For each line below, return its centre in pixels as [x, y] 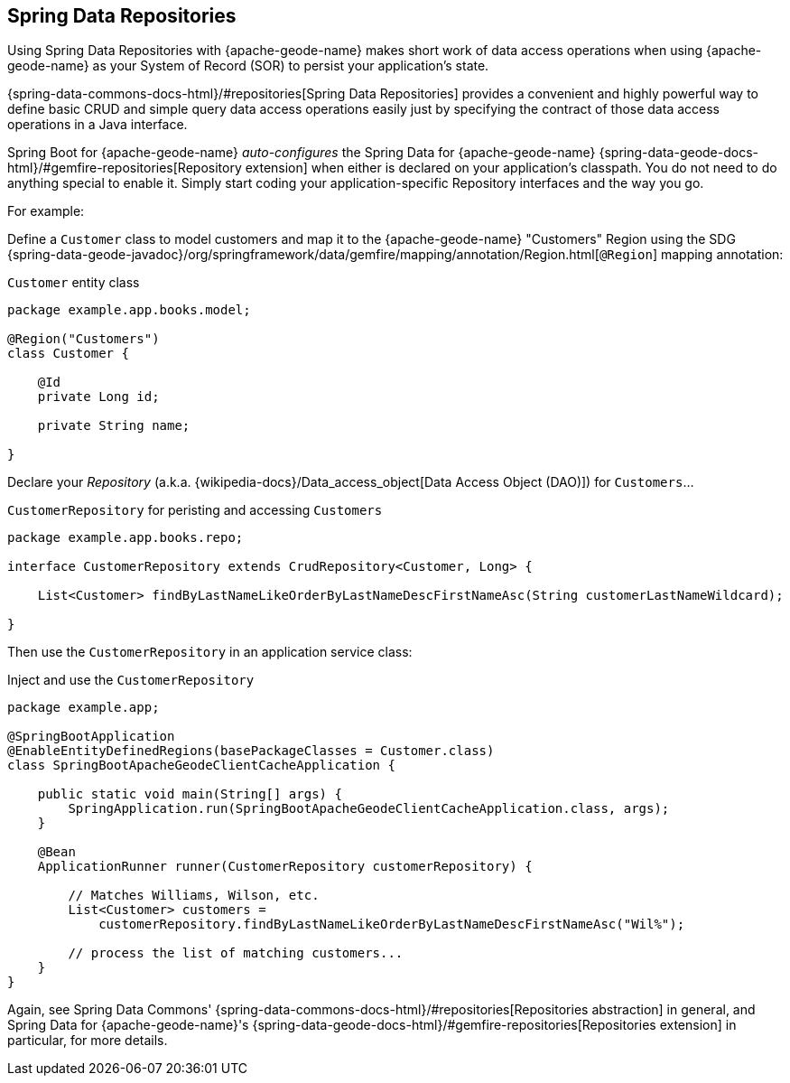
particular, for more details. [88, 1041]
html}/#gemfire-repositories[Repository [125, 168]
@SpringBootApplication [91, 737]
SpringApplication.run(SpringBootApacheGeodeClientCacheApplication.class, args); [369, 809]
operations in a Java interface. [98, 125]
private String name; [114, 426]
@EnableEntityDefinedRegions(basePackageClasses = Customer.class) [251, 751]
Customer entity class [74, 283]
